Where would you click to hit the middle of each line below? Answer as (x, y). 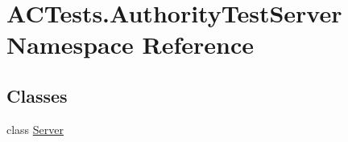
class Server (35, 129)
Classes (37, 95)
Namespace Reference (130, 45)
